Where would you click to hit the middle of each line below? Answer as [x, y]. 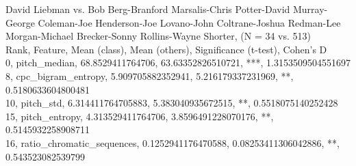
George [20, 22]
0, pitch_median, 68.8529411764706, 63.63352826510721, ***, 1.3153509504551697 [178, 63]
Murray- [310, 9]
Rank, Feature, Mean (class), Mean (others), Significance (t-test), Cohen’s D [166, 49]
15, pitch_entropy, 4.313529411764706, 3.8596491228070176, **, [140, 116]
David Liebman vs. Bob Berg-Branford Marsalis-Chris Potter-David [148, 9]
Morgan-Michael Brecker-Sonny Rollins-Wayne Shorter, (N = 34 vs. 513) [158, 36]
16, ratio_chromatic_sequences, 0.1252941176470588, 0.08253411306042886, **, [173, 142]
